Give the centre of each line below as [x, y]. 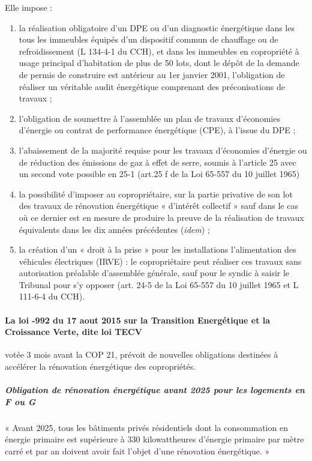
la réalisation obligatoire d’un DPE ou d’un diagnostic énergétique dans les [157, 27]
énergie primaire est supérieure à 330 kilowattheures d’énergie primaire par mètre [154, 439]
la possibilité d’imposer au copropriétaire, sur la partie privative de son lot [156, 194]
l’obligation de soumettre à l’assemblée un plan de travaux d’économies [149, 118]
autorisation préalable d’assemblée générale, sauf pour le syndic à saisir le [154, 273]
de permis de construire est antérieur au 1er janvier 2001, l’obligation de [152, 74]
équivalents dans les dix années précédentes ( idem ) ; [114, 229]
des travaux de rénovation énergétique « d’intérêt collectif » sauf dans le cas [158, 206]
